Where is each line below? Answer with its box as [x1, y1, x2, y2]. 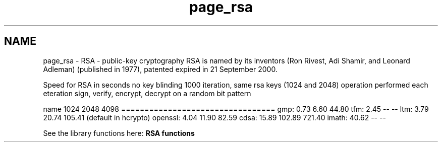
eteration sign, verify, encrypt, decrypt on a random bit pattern [43, 89, 251, 98]
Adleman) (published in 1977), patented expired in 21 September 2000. [43, 64, 278, 74]
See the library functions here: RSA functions [43, 128, 195, 137]
